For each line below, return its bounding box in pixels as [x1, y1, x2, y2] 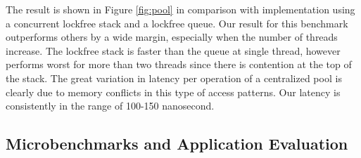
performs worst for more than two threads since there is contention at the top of [6, 57, 352, 72]
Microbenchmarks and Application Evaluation [6, 133, 348, 154]
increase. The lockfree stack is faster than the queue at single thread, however [6, 43, 341, 58]
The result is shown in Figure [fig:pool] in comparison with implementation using [6, 2, 355, 16]
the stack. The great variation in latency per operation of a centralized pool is [6, 70, 342, 85]
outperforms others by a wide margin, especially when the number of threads [6, 29, 338, 44]
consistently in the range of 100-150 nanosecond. [6, 98, 215, 113]
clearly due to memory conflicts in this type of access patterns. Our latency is [6, 84, 341, 99]
